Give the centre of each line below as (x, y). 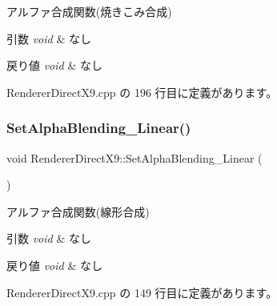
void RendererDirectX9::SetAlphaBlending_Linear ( (134, 157)
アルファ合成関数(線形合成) (78, 211)
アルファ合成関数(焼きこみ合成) (89, 11)
